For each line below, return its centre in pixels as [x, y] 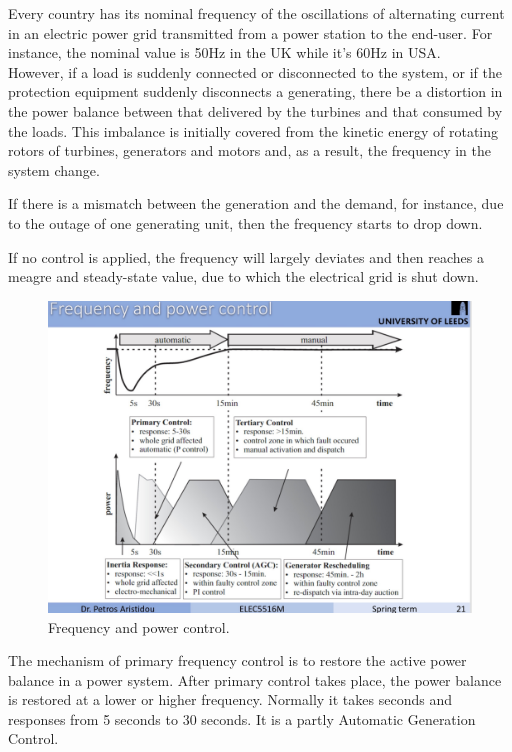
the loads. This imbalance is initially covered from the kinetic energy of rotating [253, 130]
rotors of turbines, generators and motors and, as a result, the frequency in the [250, 150]
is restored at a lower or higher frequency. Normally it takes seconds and [230, 699]
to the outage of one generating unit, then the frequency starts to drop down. [245, 222]
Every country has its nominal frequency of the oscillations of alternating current [256, 13]
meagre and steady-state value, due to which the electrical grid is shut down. [243, 276]
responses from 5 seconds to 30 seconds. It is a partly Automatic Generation [242, 718]
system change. [54, 169]
